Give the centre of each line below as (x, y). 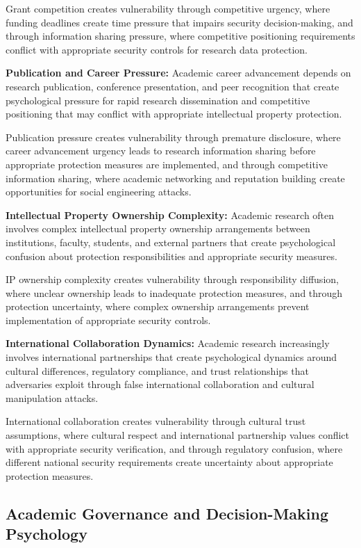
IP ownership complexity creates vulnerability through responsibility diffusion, (172, 279)
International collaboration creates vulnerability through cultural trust (156, 421)
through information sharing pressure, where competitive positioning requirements (180, 36)
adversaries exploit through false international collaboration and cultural (160, 384)
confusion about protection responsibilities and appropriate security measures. (171, 256)
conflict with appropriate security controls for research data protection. (157, 49)
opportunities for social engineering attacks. (99, 192)
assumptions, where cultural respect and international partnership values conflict (178, 435)
